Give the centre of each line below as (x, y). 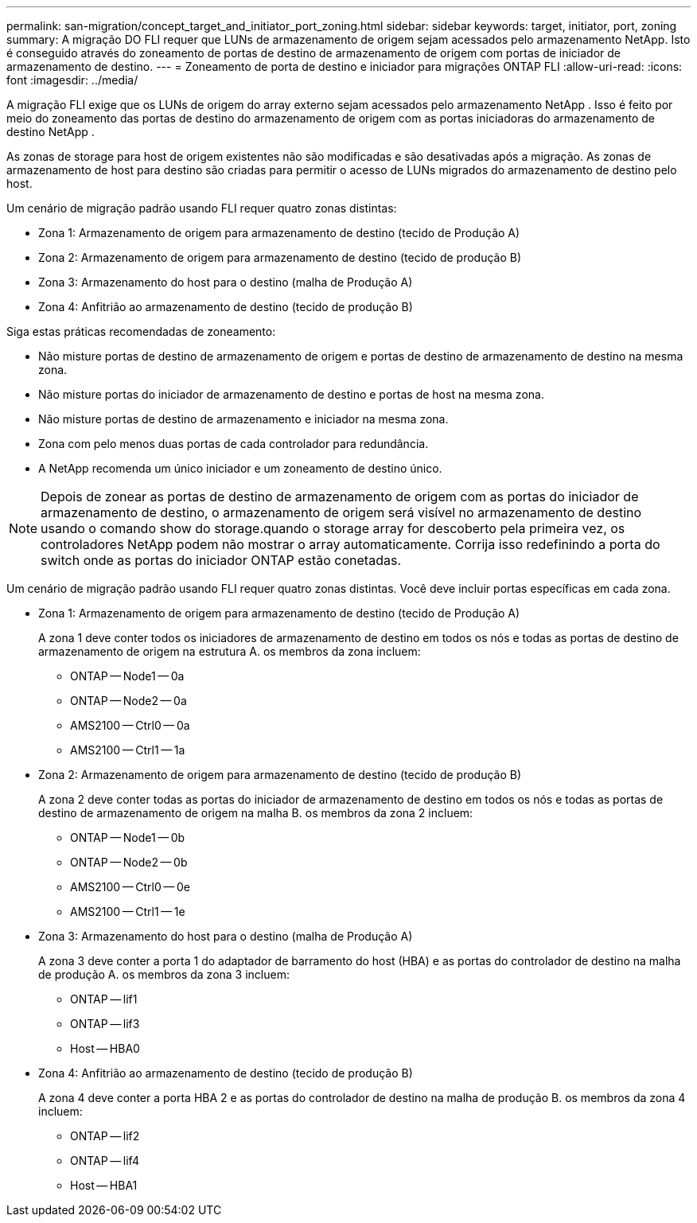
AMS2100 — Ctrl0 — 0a (130, 725)
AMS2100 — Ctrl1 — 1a (128, 750)
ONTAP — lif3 (105, 1024)
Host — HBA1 (104, 1185)
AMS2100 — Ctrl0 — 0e (130, 887)
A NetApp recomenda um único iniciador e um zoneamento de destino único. (240, 468)
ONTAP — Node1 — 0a (127, 676)
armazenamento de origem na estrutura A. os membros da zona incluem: (230, 651)
